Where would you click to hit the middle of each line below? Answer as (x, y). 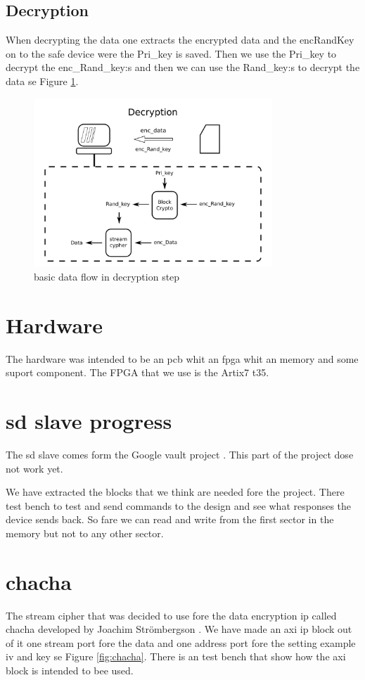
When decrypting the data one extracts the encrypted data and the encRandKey (180, 40)
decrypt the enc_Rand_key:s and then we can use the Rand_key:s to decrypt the (183, 67)
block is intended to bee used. (70, 671)
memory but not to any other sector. (85, 533)
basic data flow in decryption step (107, 276)
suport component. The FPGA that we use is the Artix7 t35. (137, 372)
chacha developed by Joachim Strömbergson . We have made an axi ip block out (179, 629)
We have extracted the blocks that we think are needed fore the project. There (175, 492)
